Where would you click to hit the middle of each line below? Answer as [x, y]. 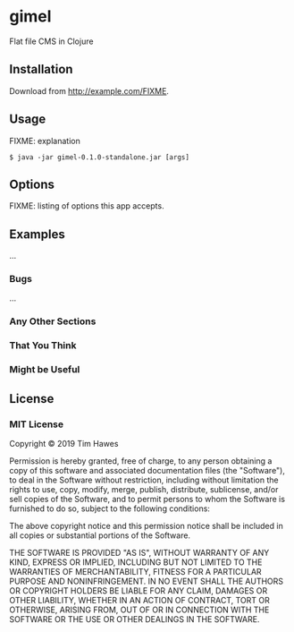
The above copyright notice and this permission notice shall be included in [146, 525]
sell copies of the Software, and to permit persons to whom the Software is [147, 499]
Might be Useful [45, 370]
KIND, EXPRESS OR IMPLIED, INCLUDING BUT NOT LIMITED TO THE [136, 562]
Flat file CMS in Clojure [51, 41]
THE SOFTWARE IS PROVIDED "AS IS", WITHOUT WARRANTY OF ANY [139, 552]
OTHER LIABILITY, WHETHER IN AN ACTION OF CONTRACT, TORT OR [139, 600]
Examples [37, 234]
